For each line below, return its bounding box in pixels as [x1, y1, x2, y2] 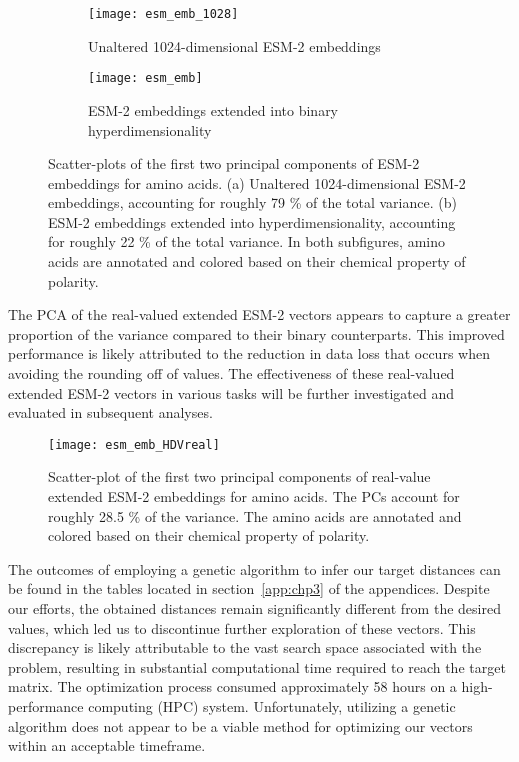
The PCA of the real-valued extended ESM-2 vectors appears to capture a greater [8, 304, 511, 325]
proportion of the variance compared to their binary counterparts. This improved [8, 323, 505, 344]
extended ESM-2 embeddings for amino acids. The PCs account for [48, 486, 460, 507]
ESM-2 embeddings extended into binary [88, 99, 339, 120]
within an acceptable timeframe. [8, 735, 206, 756]
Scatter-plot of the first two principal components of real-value [48, 466, 431, 487]
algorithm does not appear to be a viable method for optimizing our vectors [8, 715, 473, 736]
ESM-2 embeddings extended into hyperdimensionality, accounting [48, 211, 456, 232]
